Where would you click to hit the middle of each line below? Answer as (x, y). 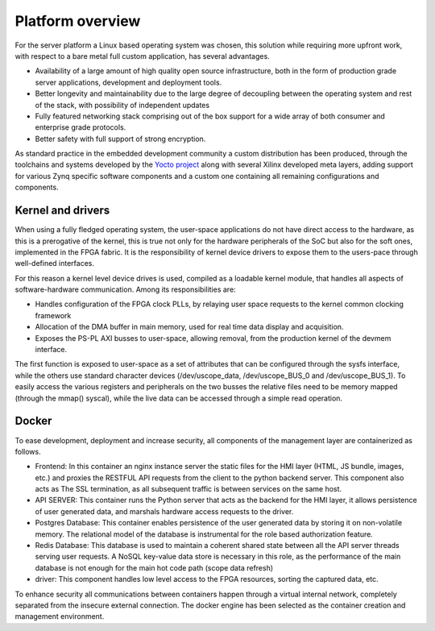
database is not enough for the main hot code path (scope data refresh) (154, 567)
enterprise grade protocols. (81, 127)
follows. (28, 451)
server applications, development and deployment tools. (128, 82)
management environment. (60, 616)
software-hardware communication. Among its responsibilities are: (126, 289)
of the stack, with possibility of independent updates (122, 105)
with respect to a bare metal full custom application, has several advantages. (142, 56)
